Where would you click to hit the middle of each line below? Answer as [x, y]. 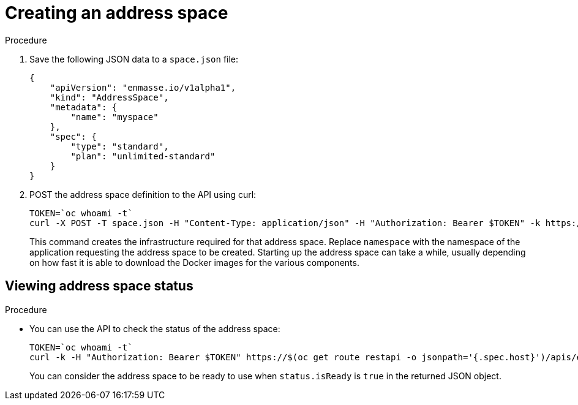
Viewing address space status [99, 286]
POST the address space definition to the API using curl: [143, 194]
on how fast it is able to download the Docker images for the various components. [194, 262]
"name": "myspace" [114, 117]
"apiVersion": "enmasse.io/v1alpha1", [143, 87]
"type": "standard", [120, 146]
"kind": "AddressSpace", [109, 97]
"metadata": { [84, 107]
